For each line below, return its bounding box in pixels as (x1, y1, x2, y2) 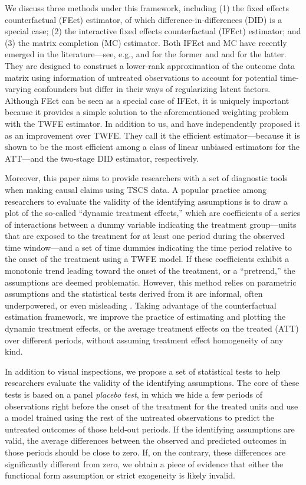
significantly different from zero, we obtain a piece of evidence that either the (5, 457, 284, 470)
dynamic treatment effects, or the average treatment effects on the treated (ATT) (5, 322, 299, 335)
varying (5, 83, 32, 95)
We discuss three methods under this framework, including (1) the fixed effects (5, 2, 289, 14)
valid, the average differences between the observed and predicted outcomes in (5, 434, 287, 447)
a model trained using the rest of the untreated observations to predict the (5, 411, 275, 424)
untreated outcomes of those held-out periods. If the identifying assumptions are (5, 422, 295, 435)
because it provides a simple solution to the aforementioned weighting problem (5, 106, 289, 118)
